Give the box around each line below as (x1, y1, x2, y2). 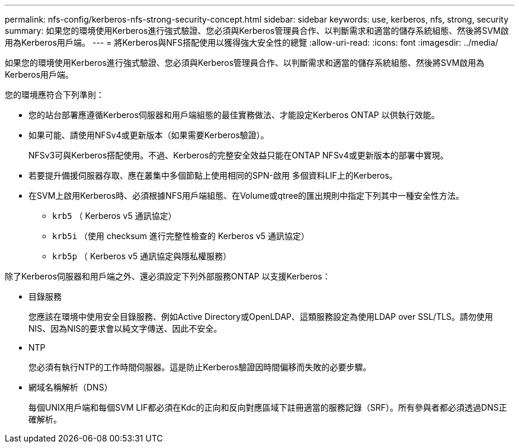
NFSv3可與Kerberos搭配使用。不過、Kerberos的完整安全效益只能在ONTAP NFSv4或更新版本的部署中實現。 (28, 150, 448, 160)
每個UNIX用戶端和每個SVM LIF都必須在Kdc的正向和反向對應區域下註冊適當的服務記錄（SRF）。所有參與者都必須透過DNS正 (28, 402, 507, 412)
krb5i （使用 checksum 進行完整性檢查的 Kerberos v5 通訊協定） (52, 231, 310, 241)
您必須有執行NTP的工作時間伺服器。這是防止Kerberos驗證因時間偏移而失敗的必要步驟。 (28, 362, 371, 372)
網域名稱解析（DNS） (28, 382, 113, 392)
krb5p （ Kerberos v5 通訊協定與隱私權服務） (52, 251, 232, 261)
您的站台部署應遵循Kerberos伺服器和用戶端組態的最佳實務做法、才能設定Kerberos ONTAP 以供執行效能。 (28, 110, 440, 120)
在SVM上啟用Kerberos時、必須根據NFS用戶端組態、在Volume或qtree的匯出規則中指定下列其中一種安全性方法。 (28, 190, 464, 201)
